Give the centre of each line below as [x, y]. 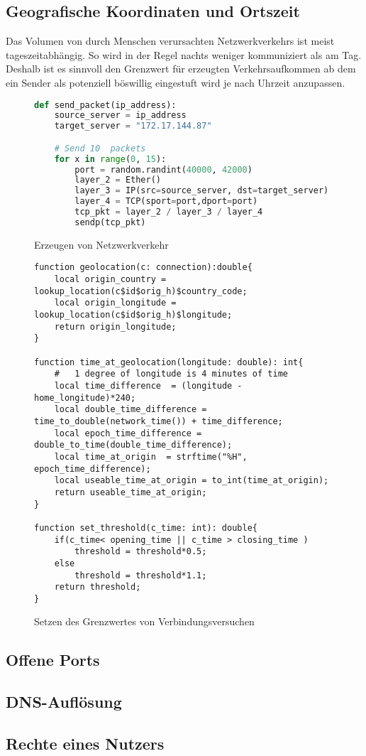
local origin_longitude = [115, 303]
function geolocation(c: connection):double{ [143, 268]
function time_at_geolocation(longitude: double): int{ [169, 362]
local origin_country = [110, 280]
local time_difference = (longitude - [148, 386]
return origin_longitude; [115, 326]
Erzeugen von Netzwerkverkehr [101, 244]
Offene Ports [53, 660]
